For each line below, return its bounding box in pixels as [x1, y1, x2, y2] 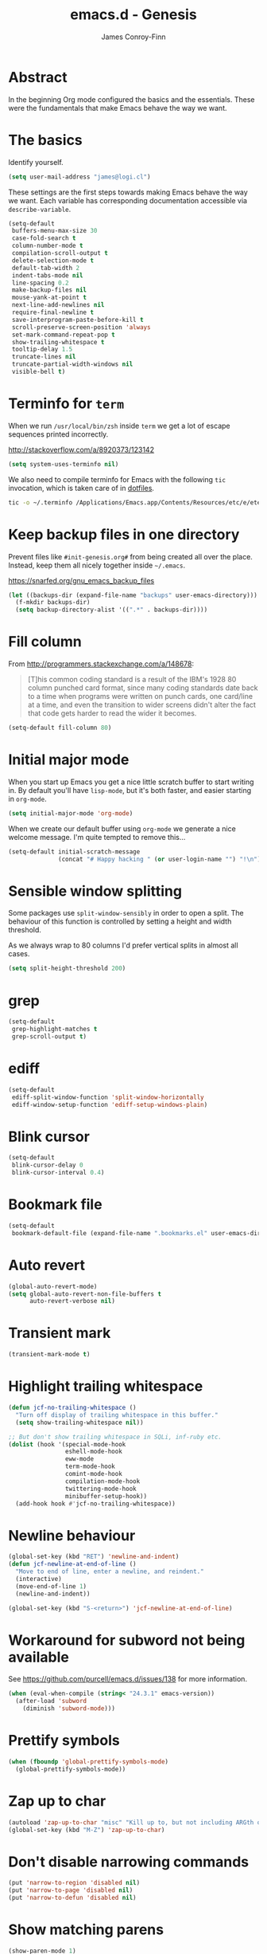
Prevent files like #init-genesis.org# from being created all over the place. [8, 551, 253, 561]
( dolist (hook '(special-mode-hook [8, 1440, 126, 1448]
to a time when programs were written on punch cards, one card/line [27, 692, 253, 701]
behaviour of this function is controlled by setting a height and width [8, 916, 232, 926]
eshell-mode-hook [64, 1448, 123, 1456]
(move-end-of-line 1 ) [15, 1582, 87, 1591]
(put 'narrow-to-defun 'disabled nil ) [8, 1894, 137, 1902]
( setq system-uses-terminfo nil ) [8, 460, 119, 468]
